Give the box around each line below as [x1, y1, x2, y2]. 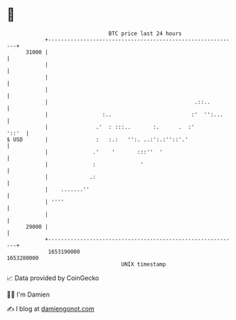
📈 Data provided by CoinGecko [6, 274, 100, 282]
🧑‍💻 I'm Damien [6, 290, 50, 299]
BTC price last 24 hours [108, 30, 182, 37]
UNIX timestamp [121, 260, 166, 268]
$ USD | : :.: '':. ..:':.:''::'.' [6, 135, 189, 143]
